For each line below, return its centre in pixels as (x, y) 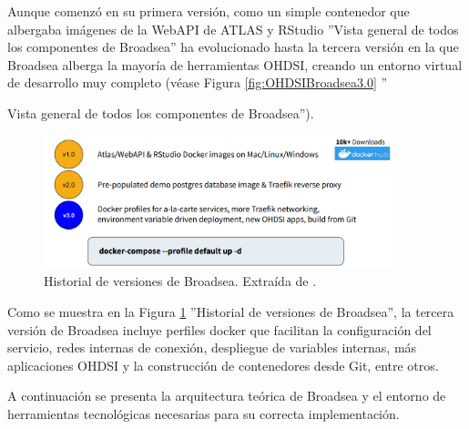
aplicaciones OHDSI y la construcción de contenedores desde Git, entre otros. (223, 365)
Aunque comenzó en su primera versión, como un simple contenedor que (209, 11)
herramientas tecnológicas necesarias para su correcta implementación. (204, 413)
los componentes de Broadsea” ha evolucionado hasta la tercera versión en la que (233, 47)
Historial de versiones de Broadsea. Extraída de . (180, 281)
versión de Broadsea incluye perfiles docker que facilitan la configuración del (219, 329)
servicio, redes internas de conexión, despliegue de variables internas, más (212, 347)
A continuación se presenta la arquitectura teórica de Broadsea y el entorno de (227, 396)
